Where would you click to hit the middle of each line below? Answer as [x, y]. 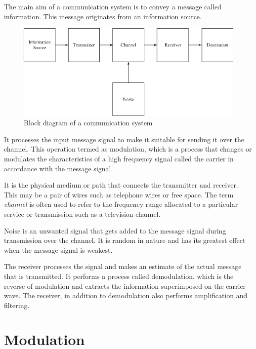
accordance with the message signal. [59, 168]
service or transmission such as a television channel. [82, 214]
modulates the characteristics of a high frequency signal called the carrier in [119, 159]
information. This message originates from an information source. [103, 16]
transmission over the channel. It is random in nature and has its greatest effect [125, 240]
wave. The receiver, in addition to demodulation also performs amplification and [126, 295]
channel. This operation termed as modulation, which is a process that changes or [128, 149]
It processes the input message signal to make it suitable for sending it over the [124, 139]
